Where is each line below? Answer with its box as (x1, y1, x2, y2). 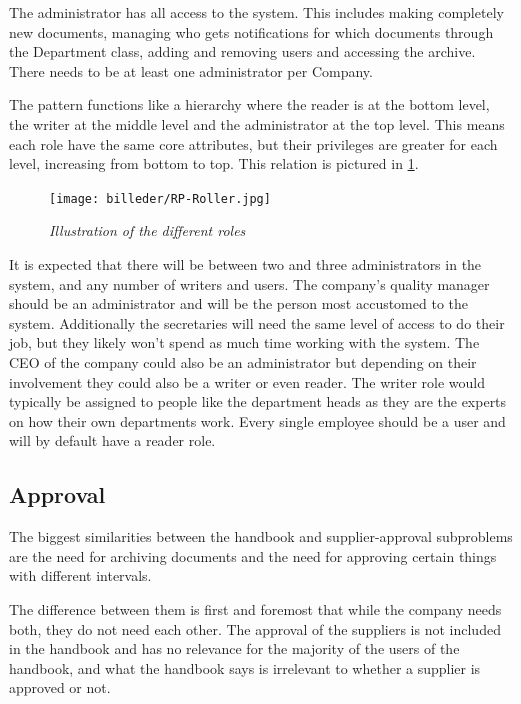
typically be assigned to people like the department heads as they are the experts (9, 391, 507, 412)
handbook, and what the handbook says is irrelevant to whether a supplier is (9, 657, 481, 678)
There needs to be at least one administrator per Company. (9, 60, 373, 81)
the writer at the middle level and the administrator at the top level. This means (9, 113, 505, 134)
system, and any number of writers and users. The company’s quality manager (9, 273, 490, 294)
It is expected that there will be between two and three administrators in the (9, 254, 482, 274)
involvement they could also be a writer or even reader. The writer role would (9, 371, 485, 392)
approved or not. (9, 677, 111, 698)
